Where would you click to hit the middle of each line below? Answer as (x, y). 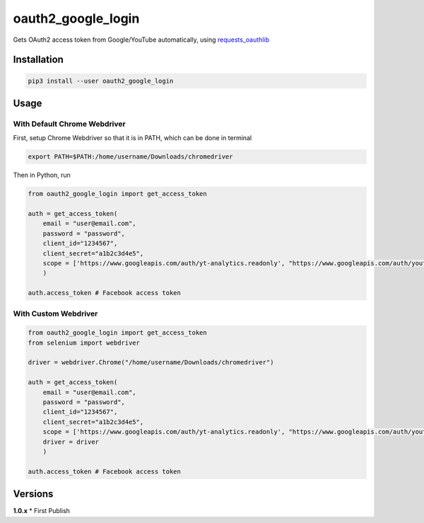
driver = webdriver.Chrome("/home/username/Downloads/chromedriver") (151, 362)
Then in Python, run (42, 175)
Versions (33, 494)
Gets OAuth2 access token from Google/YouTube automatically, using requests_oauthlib (141, 40)
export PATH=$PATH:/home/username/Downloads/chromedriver (130, 157)
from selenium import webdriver (84, 343)
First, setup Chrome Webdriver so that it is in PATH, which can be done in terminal (132, 138)
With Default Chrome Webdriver (70, 124)
